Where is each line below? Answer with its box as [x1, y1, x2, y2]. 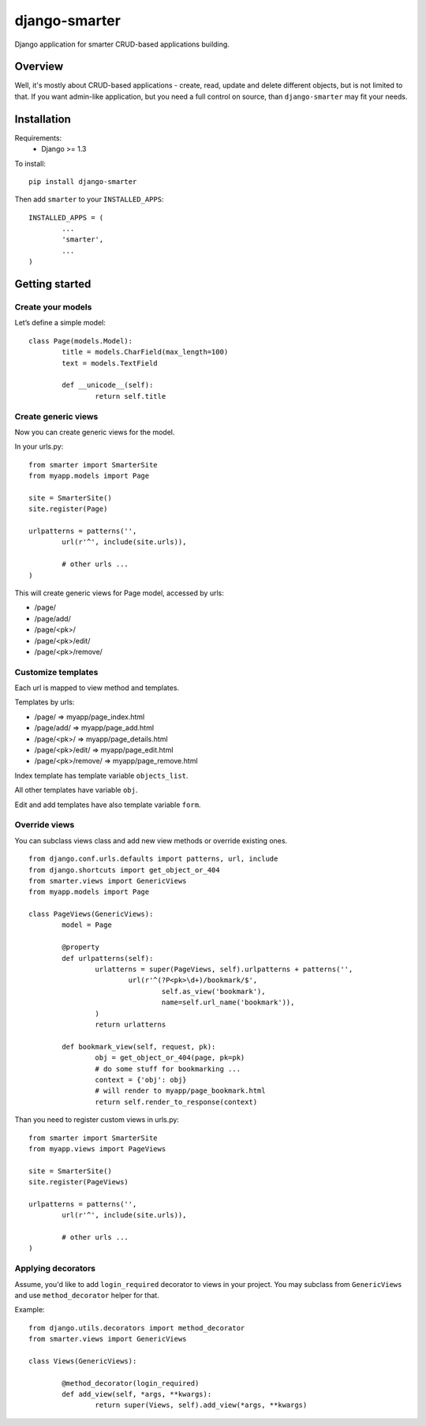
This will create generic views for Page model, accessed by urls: [14, 588, 224, 598]
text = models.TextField [62, 358, 158, 367]
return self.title [95, 392, 166, 400]
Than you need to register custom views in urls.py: [14, 1115, 179, 1124]
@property [62, 943, 100, 951]
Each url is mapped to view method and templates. [14, 683, 180, 692]
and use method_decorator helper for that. [14, 1290, 159, 1300]
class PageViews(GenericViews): [28, 910, 154, 919]
